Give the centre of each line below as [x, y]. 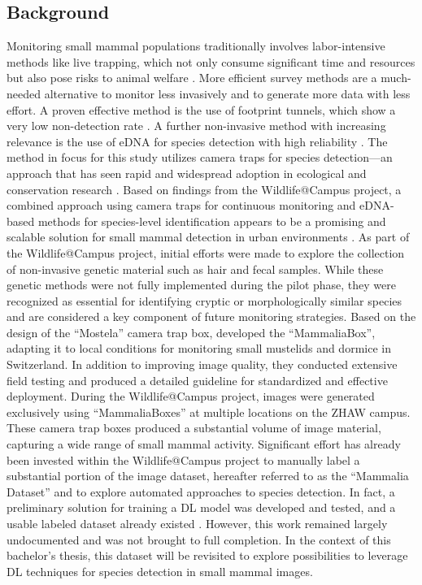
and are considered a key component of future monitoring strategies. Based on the [211, 316]
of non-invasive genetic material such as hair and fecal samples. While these [195, 269]
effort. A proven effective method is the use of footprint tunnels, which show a [201, 109]
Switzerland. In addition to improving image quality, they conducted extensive [202, 364]
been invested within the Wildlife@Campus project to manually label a [183, 459]
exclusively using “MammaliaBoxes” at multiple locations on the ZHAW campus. [209, 412]
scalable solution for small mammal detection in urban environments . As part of [208, 237]
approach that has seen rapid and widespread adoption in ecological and [187, 173]
